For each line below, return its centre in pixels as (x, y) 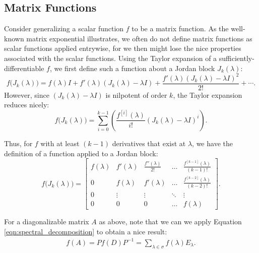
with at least (60, 143)
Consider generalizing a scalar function (64, 28)
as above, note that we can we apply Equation (170, 222)
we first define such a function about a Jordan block (135, 68)
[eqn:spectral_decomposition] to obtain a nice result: (86, 231)
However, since (27, 94)
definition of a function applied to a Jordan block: (81, 153)
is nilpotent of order (136, 94)
